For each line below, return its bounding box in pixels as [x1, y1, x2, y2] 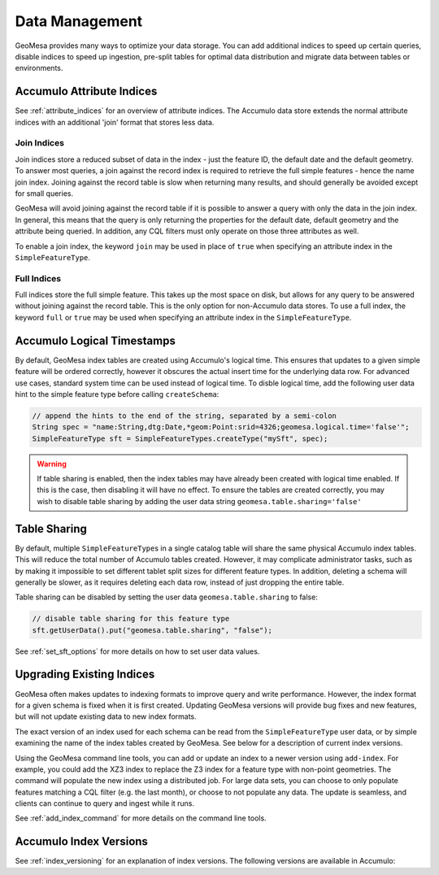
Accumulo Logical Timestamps [15, 333, 176, 347]
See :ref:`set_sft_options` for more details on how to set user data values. [15, 646, 260, 656]
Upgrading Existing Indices [15, 668, 155, 681]
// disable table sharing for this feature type [32, 614, 230, 624]
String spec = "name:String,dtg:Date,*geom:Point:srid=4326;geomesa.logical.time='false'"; [32, 423, 410, 432]
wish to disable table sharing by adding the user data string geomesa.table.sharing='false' [37, 496, 362, 506]
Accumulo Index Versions [15, 834, 148, 849]
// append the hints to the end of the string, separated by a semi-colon [32, 411, 337, 420]
